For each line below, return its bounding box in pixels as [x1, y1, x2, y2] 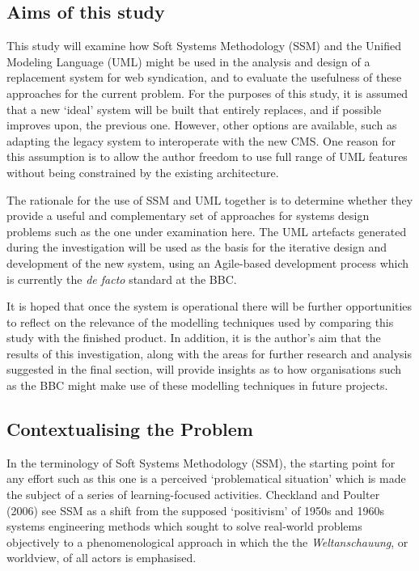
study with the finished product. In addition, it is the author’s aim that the [6, 329, 381, 346]
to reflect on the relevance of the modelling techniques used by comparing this [6, 313, 394, 330]
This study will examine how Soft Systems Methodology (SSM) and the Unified [6, 37, 402, 54]
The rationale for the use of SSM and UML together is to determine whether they [6, 191, 413, 208]
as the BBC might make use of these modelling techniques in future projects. [6, 377, 388, 394]
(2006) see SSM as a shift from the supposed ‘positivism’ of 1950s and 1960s [6, 501, 384, 518]
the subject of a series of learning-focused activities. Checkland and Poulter [6, 486, 380, 503]
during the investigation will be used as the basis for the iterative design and [6, 239, 387, 256]
